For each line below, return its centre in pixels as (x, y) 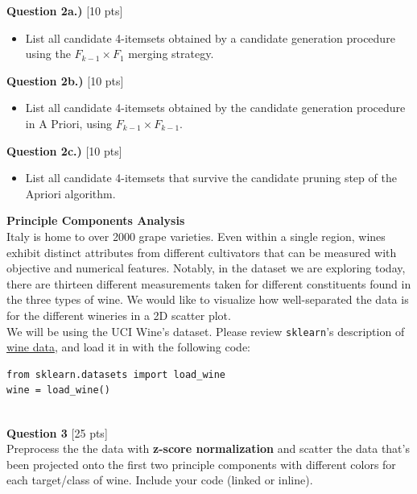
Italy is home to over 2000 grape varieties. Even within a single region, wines (196, 236)
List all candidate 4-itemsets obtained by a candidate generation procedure (210, 37)
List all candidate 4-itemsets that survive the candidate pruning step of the (211, 178)
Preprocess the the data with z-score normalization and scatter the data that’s (208, 448)
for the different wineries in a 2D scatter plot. (119, 315)
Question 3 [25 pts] (57, 432)
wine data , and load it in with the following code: (128, 347)
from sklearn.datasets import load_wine (116, 374)
